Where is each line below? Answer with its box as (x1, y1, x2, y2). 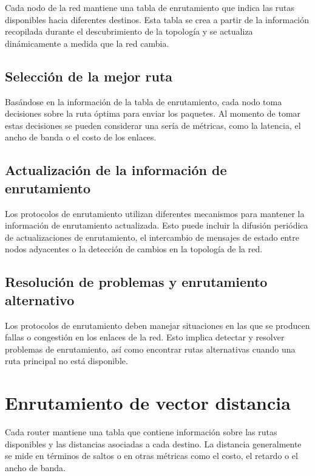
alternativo (5, 290, 75, 309)
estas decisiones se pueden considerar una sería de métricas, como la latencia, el (5, 119, 301, 131)
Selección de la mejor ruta (5, 66, 173, 85)
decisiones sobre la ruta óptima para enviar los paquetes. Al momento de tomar (5, 107, 301, 120)
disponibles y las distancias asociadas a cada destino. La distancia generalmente (5, 437, 302, 450)
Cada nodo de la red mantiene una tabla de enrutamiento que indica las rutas (5, 1, 295, 13)
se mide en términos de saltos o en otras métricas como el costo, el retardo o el (5, 449, 298, 462)
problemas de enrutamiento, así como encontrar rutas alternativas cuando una (5, 342, 296, 355)
